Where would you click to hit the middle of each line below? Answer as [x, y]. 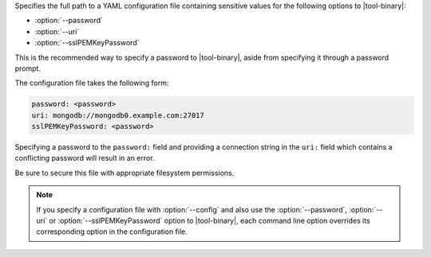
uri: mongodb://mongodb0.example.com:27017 [118, 115]
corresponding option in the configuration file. [112, 232]
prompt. [28, 68]
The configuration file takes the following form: [92, 83]
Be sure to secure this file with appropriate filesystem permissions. [125, 173]
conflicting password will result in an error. [85, 158]
